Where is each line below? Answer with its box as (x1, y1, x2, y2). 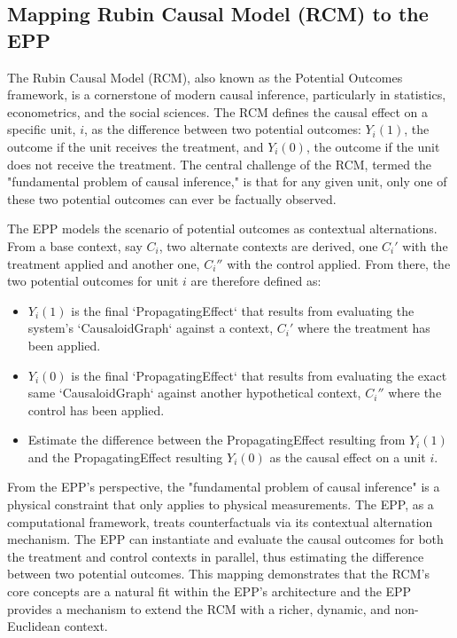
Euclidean (7, 617, 61, 635)
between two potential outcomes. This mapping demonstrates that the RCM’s (7, 564, 430, 583)
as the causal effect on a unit (269, 447, 426, 466)
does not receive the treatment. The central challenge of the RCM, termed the (7, 154, 432, 173)
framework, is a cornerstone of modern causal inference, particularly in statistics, (7, 85, 446, 104)
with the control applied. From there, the (227, 254, 451, 272)
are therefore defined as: (190, 272, 321, 290)
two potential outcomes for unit (7, 272, 179, 290)
